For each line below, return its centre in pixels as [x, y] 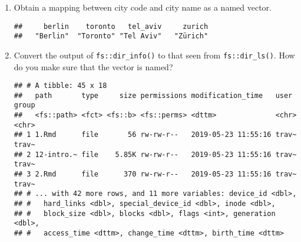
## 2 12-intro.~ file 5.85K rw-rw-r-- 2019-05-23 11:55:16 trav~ [155, 154]
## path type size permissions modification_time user [153, 95]
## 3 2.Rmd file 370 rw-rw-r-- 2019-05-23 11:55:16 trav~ [155, 174]
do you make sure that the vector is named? [93, 66]
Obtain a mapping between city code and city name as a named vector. [143, 7]
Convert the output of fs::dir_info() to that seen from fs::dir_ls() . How [154, 55]
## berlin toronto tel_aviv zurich [111, 26]
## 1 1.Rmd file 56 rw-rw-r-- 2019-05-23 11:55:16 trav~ [155, 135]
